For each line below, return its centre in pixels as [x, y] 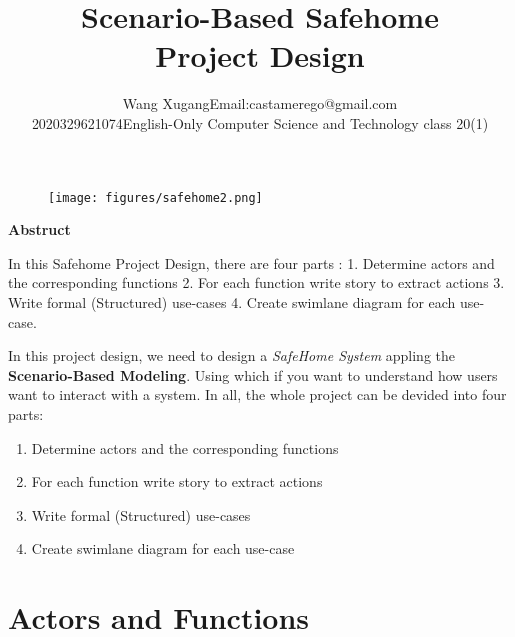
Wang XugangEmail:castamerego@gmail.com [260, 103]
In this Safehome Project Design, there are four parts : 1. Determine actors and [251, 262]
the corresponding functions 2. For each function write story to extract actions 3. [256, 282]
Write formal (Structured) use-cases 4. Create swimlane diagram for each [232, 301]
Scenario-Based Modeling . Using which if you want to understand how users [253, 374]
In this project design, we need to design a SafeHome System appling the [231, 355]
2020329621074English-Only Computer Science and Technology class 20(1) [260, 122]
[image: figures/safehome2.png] [155, 197]
